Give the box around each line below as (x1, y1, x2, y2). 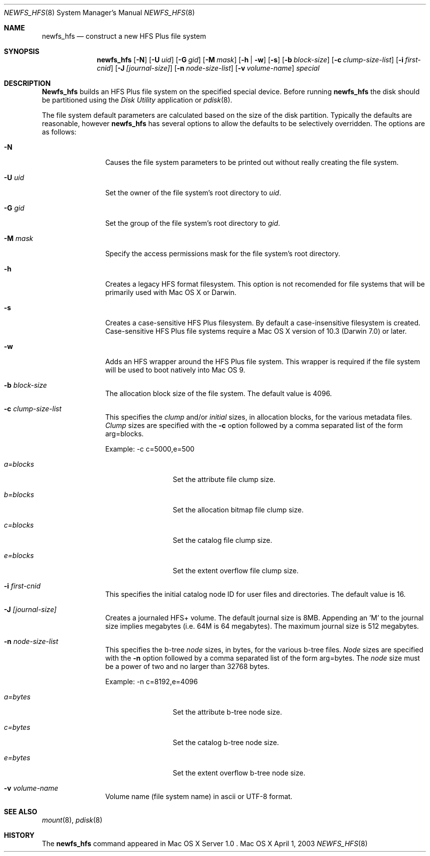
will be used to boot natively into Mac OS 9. (105, 366, 245, 374)
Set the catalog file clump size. (173, 536, 272, 544)
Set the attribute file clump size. (173, 475, 275, 483)
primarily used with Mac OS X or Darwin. (105, 288, 237, 296)
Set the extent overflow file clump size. (173, 566, 299, 575)
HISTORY (4, 831, 35, 839)
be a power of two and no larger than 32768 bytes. (105, 662, 269, 670)
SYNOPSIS (4, 47, 40, 55)
